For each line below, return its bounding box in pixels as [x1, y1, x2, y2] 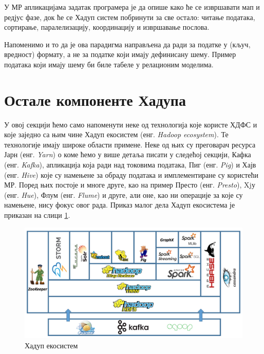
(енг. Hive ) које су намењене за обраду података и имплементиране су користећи [4, 169, 259, 180]
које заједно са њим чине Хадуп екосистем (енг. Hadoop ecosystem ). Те [4, 129, 229, 140]
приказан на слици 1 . [4, 210, 70, 220]
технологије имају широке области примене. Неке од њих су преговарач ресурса [4, 139, 256, 150]
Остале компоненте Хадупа [4, 89, 186, 110]
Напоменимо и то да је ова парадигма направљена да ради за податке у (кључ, [4, 39, 251, 49]
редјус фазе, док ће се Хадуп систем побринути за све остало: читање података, [4, 11, 255, 22]
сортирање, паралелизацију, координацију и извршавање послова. [4, 22, 210, 32]
